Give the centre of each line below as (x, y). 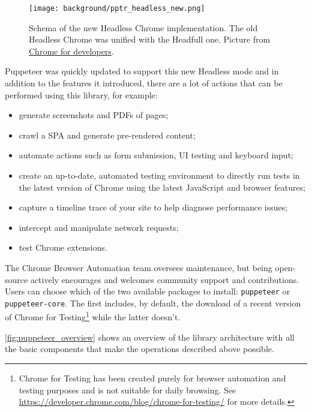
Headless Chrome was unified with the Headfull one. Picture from (150, 39)
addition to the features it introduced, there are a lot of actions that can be (144, 83)
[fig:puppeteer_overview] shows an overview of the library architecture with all (150, 337)
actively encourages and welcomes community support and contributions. (165, 279)
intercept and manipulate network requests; (99, 227)
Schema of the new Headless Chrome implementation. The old (143, 27)
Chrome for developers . (71, 51)
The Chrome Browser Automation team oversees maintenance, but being (139, 267)
